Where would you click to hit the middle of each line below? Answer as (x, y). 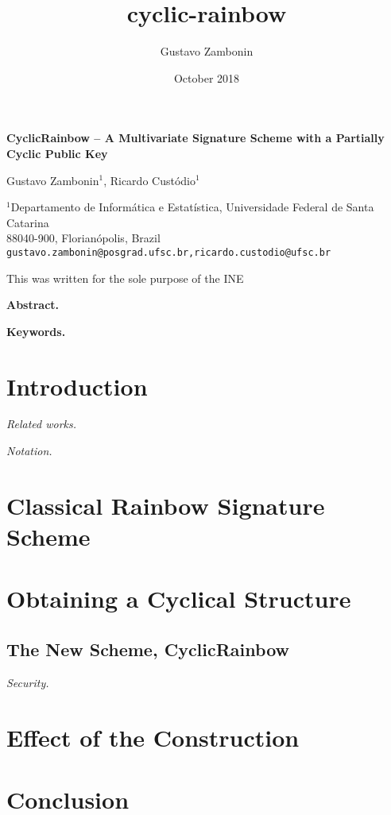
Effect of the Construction (153, 737)
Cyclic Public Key (57, 153)
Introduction (77, 386)
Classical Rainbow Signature (166, 505)
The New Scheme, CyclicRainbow (148, 649)
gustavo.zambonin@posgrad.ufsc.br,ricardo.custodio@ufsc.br (169, 252)
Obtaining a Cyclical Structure (179, 599)
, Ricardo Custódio (149, 180)
